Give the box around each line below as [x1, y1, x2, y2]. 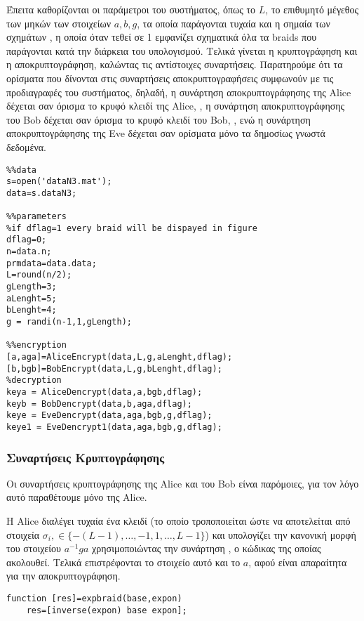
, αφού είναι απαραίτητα [248, 554, 347, 569]
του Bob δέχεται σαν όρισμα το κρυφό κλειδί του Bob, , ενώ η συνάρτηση [6, 112, 311, 126]
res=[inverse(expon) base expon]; [26, 605, 187, 615]
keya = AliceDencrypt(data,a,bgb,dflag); [6, 387, 203, 397]
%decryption [6, 375, 62, 386]
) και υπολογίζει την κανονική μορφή [205, 527, 356, 542]
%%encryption [6, 340, 67, 351]
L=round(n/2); [6, 270, 72, 280]
